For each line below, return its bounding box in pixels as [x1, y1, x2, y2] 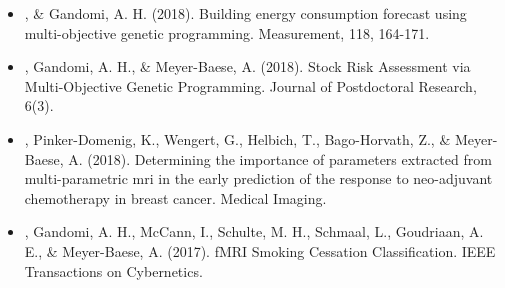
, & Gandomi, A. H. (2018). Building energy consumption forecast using [24, 3, 467, 23]
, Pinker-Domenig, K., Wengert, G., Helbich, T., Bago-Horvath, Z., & [24, 128, 451, 149]
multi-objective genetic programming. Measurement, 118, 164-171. [24, 22, 430, 43]
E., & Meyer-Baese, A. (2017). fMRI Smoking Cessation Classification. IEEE [24, 240, 496, 261]
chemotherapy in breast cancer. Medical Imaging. [24, 187, 327, 208]
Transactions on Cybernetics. [24, 260, 203, 281]
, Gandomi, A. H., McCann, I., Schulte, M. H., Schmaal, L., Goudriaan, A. [24, 221, 484, 242]
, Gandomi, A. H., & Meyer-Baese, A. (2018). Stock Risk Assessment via [24, 56, 471, 77]
